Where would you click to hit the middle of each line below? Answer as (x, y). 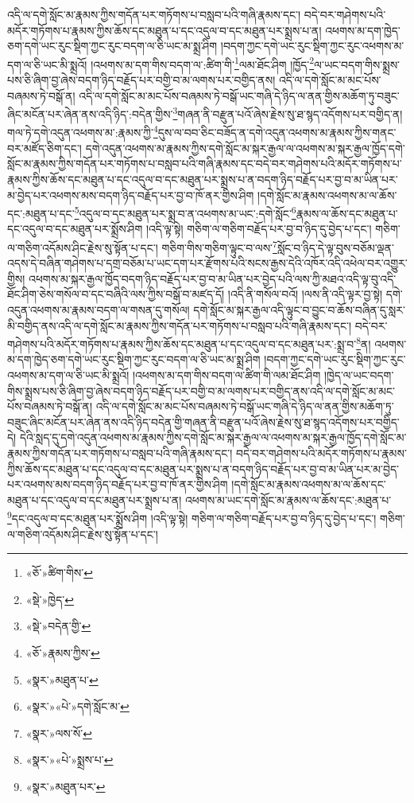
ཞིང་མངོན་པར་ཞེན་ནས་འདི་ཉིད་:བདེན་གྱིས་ (90, 113)
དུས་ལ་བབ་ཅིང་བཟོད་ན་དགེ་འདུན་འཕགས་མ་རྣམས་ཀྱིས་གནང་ (277, 133)
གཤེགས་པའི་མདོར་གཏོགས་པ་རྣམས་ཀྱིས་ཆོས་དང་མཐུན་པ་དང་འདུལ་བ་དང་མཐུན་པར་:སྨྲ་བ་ (182, 343)
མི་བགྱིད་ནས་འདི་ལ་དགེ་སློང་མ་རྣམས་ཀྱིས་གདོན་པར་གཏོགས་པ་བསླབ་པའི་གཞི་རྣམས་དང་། (180, 325)
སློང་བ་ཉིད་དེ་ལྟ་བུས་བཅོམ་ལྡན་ (335, 247)
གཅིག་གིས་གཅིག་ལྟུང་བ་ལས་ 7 (219, 246)
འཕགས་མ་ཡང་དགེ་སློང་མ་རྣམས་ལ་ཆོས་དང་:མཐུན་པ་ (288, 499)
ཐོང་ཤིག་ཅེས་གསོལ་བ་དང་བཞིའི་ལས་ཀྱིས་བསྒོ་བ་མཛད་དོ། (116, 294)
